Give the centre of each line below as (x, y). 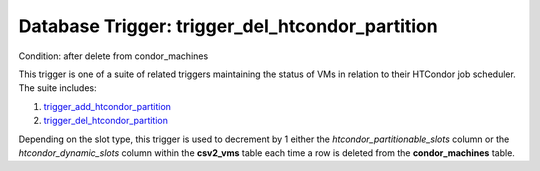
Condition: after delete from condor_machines (113, 56)
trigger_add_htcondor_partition (107, 106)
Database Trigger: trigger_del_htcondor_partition (228, 26)
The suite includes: (57, 88)
